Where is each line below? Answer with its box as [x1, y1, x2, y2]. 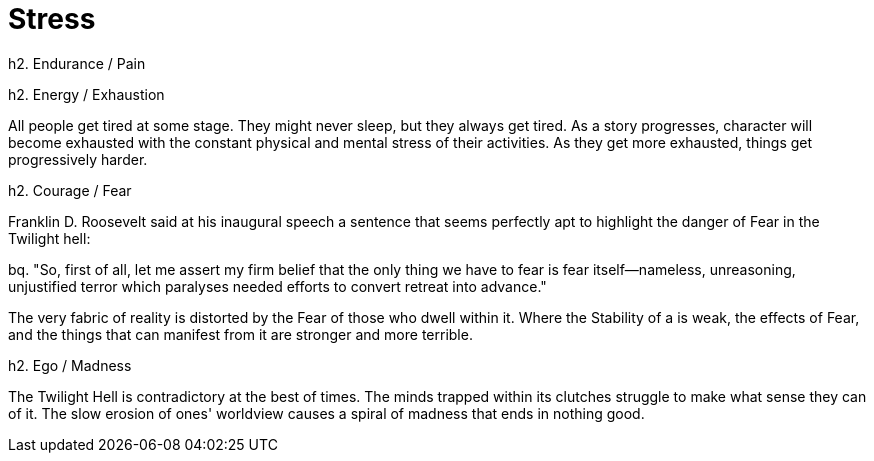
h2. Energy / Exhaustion [8, 85, 165, 103]
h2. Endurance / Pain [8, 54, 146, 72]
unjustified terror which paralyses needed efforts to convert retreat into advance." [8, 277, 547, 295]
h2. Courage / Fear [8, 181, 132, 199]
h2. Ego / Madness [8, 356, 132, 374]
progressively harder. [8, 150, 148, 168]
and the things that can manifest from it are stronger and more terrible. [8, 325, 473, 343]
